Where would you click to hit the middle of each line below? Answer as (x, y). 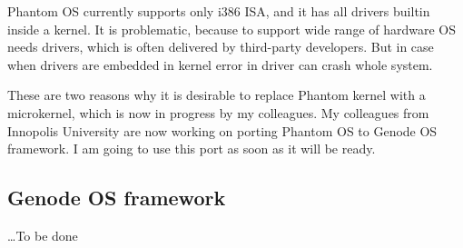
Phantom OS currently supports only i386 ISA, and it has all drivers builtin (219, 11)
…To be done (43, 235)
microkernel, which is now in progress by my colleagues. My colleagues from (218, 112)
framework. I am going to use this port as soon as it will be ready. (192, 149)
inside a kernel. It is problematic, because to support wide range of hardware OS (232, 29)
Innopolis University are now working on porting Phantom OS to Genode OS (222, 130)
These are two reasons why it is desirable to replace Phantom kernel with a (217, 95)
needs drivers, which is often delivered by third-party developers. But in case (221, 47)
